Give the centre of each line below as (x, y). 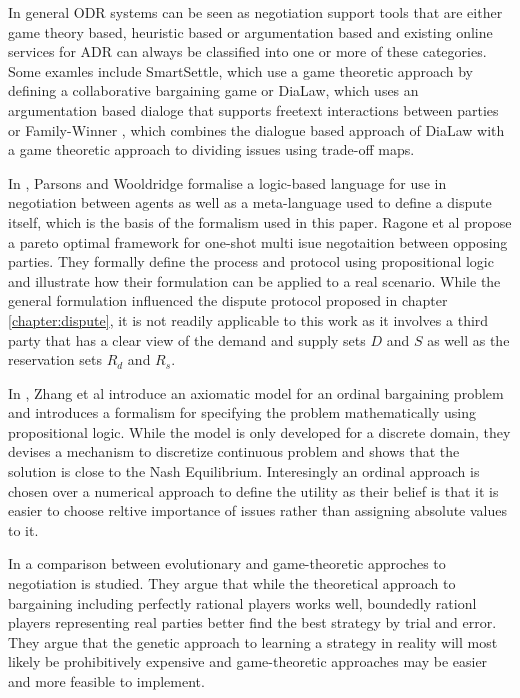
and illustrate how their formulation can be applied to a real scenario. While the (254, 280)
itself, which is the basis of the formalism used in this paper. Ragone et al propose (260, 221)
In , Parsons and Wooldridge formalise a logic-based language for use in (227, 182)
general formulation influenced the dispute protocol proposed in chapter (228, 300)
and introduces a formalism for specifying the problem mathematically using (242, 412)
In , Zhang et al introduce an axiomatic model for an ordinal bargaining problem (256, 392)
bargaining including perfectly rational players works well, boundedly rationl (242, 602)
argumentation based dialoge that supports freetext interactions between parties (253, 109)
